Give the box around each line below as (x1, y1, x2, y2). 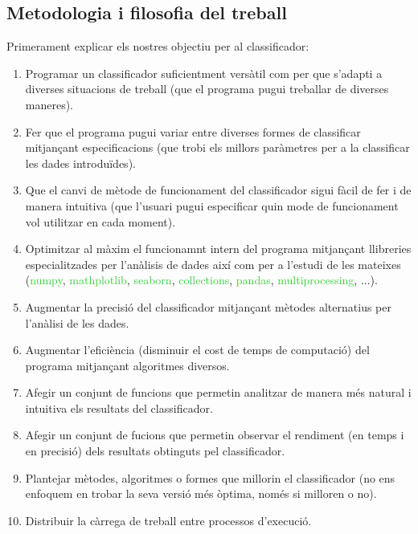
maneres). (25, 96, 74, 112)
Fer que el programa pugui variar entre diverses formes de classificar (25, 123, 361, 140)
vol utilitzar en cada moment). (25, 213, 176, 230)
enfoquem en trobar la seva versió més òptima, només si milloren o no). (25, 485, 377, 502)
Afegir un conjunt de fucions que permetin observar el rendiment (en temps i (25, 426, 404, 443)
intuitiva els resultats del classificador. (25, 399, 213, 416)
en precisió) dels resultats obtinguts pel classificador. (25, 442, 285, 459)
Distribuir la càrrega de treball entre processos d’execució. (25, 512, 312, 528)
